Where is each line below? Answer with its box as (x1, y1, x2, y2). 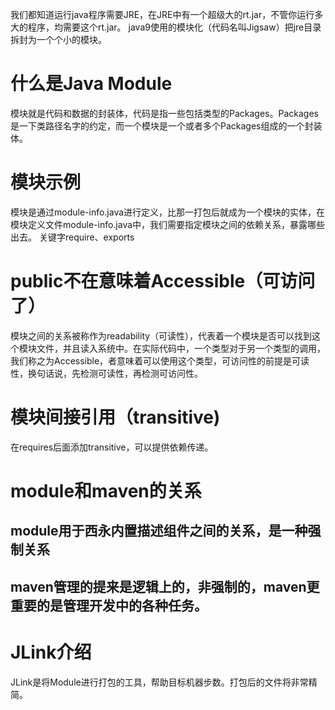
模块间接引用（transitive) (10, 406, 221, 428)
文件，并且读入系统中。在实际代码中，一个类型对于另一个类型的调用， (36, 342, 326, 354)
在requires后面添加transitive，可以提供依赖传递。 (10, 441, 214, 453)
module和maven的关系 (10, 479, 202, 502)
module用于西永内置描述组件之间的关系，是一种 (10, 523, 308, 540)
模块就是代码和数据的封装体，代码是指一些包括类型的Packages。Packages (10, 107, 319, 119)
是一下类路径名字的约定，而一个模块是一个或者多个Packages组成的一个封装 (10, 119, 323, 132)
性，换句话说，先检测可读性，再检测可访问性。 (10, 367, 203, 379)
